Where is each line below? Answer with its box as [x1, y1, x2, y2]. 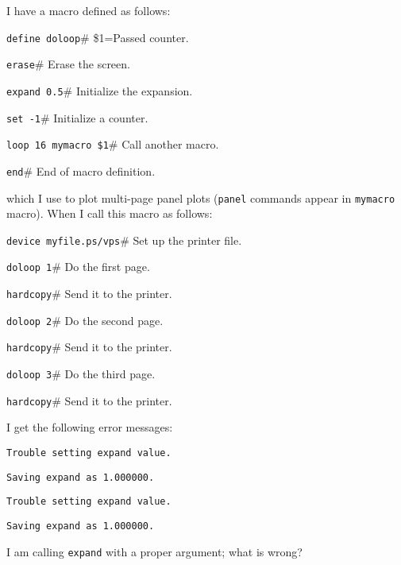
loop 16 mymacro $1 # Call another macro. [6, 136, 219, 153]
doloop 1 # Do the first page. [6, 258, 150, 275]
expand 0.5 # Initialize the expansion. [6, 82, 193, 99]
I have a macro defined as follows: [6, 2, 171, 18]
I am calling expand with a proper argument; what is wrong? [6, 543, 303, 559]
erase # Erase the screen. [6, 56, 130, 72]
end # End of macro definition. [6, 162, 156, 179]
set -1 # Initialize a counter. [6, 109, 148, 126]
